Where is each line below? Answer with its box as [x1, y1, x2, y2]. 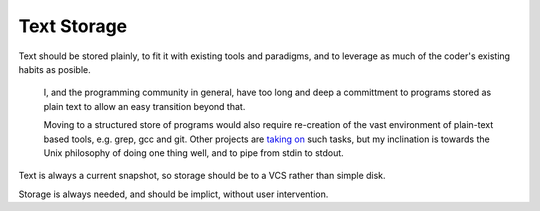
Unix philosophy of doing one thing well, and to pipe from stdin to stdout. [43, 146, 344, 159]
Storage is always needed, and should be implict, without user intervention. [18, 188, 329, 200]
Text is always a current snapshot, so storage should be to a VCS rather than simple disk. [18, 170, 386, 182]
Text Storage [18, 15, 128, 37]
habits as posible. [18, 63, 91, 75]
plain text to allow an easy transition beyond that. [43, 100, 246, 112]
